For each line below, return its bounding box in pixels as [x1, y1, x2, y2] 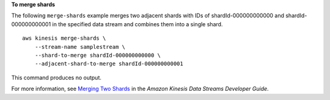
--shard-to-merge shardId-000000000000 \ [34, 52, 161, 59]
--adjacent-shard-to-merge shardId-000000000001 [34, 60, 183, 67]
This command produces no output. [11, 74, 102, 81]
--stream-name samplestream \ [34, 43, 125, 50]
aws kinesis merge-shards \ [22, 35, 106, 42]
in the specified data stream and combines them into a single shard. [52, 20, 223, 27]
